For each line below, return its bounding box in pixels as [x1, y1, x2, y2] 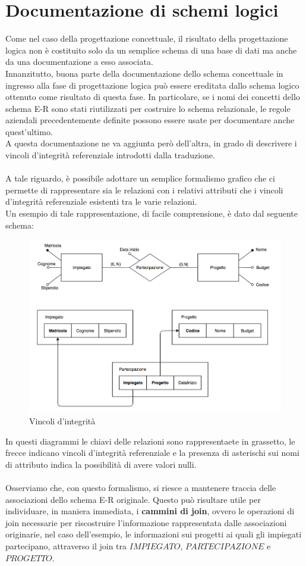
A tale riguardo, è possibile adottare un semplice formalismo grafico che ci [5, 172, 275, 185]
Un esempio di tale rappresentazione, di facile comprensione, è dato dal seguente [5, 207, 298, 220]
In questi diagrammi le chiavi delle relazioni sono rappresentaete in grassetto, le [5, 434, 295, 447]
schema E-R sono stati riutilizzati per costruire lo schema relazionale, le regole [5, 102, 291, 114]
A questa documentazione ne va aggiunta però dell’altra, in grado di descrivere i [5, 137, 297, 149]
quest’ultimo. [5, 125, 53, 137]
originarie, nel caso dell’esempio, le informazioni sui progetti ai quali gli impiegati [5, 528, 302, 540]
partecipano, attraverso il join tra [5, 540, 127, 552]
